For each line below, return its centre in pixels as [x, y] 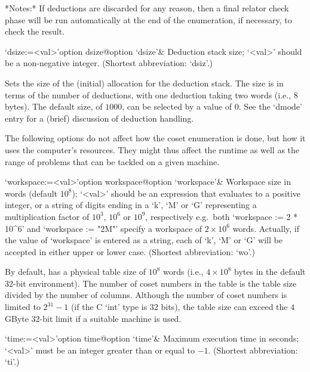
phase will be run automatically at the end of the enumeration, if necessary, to [148, 19]
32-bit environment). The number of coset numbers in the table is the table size [151, 283]
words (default [31, 193]
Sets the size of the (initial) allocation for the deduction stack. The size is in [144, 83]
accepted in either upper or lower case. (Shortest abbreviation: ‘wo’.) [130, 251]
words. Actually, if [266, 228]
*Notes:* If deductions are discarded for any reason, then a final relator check [147, 8]
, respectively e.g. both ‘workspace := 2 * [222, 216]
